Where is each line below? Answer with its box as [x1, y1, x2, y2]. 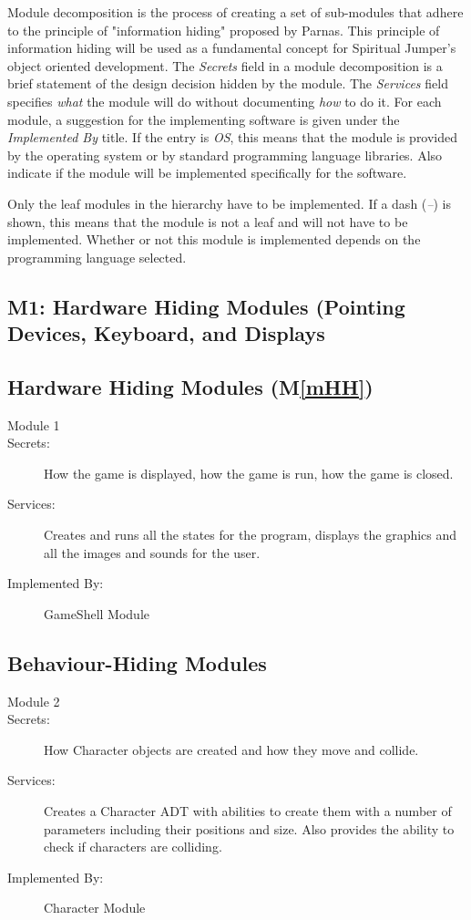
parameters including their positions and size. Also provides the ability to [44, 819, 455, 838]
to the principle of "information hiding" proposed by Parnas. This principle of [7, 20, 440, 39]
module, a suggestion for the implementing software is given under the [7, 109, 400, 129]
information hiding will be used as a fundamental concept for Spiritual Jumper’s [7, 38, 456, 57]
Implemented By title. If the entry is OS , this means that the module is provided [7, 128, 458, 147]
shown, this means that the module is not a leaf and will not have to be [7, 212, 408, 231]
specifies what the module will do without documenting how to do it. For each [7, 91, 442, 110]
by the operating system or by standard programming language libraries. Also [7, 145, 443, 164]
